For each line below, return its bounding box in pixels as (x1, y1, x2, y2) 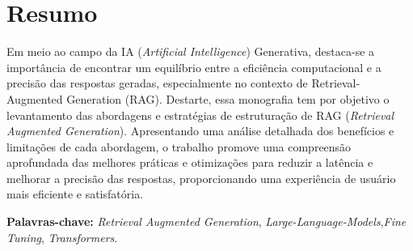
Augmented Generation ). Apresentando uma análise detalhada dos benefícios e (6, 122, 394, 139)
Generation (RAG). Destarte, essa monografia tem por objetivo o (66, 90, 390, 107)
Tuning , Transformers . (6, 228, 118, 245)
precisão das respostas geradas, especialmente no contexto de (6, 74, 308, 91)
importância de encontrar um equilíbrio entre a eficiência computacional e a (6, 58, 381, 75)
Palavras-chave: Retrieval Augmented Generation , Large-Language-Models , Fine (6, 213, 407, 230)
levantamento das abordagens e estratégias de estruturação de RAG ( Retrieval (6, 106, 394, 123)
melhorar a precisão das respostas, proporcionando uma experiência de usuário (6, 169, 396, 186)
